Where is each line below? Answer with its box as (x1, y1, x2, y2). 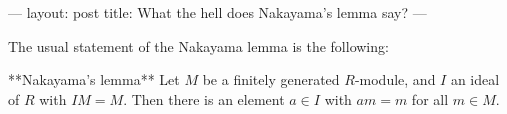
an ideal (450, 69, 500, 90)
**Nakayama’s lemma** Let (8, 69, 180, 90)
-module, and (354, 69, 436, 90)
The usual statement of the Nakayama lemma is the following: (8, 35, 389, 56)
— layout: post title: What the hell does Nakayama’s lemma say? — (8, 2, 427, 22)
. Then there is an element (123, 88, 285, 109)
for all (411, 88, 449, 109)
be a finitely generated (202, 69, 340, 90)
